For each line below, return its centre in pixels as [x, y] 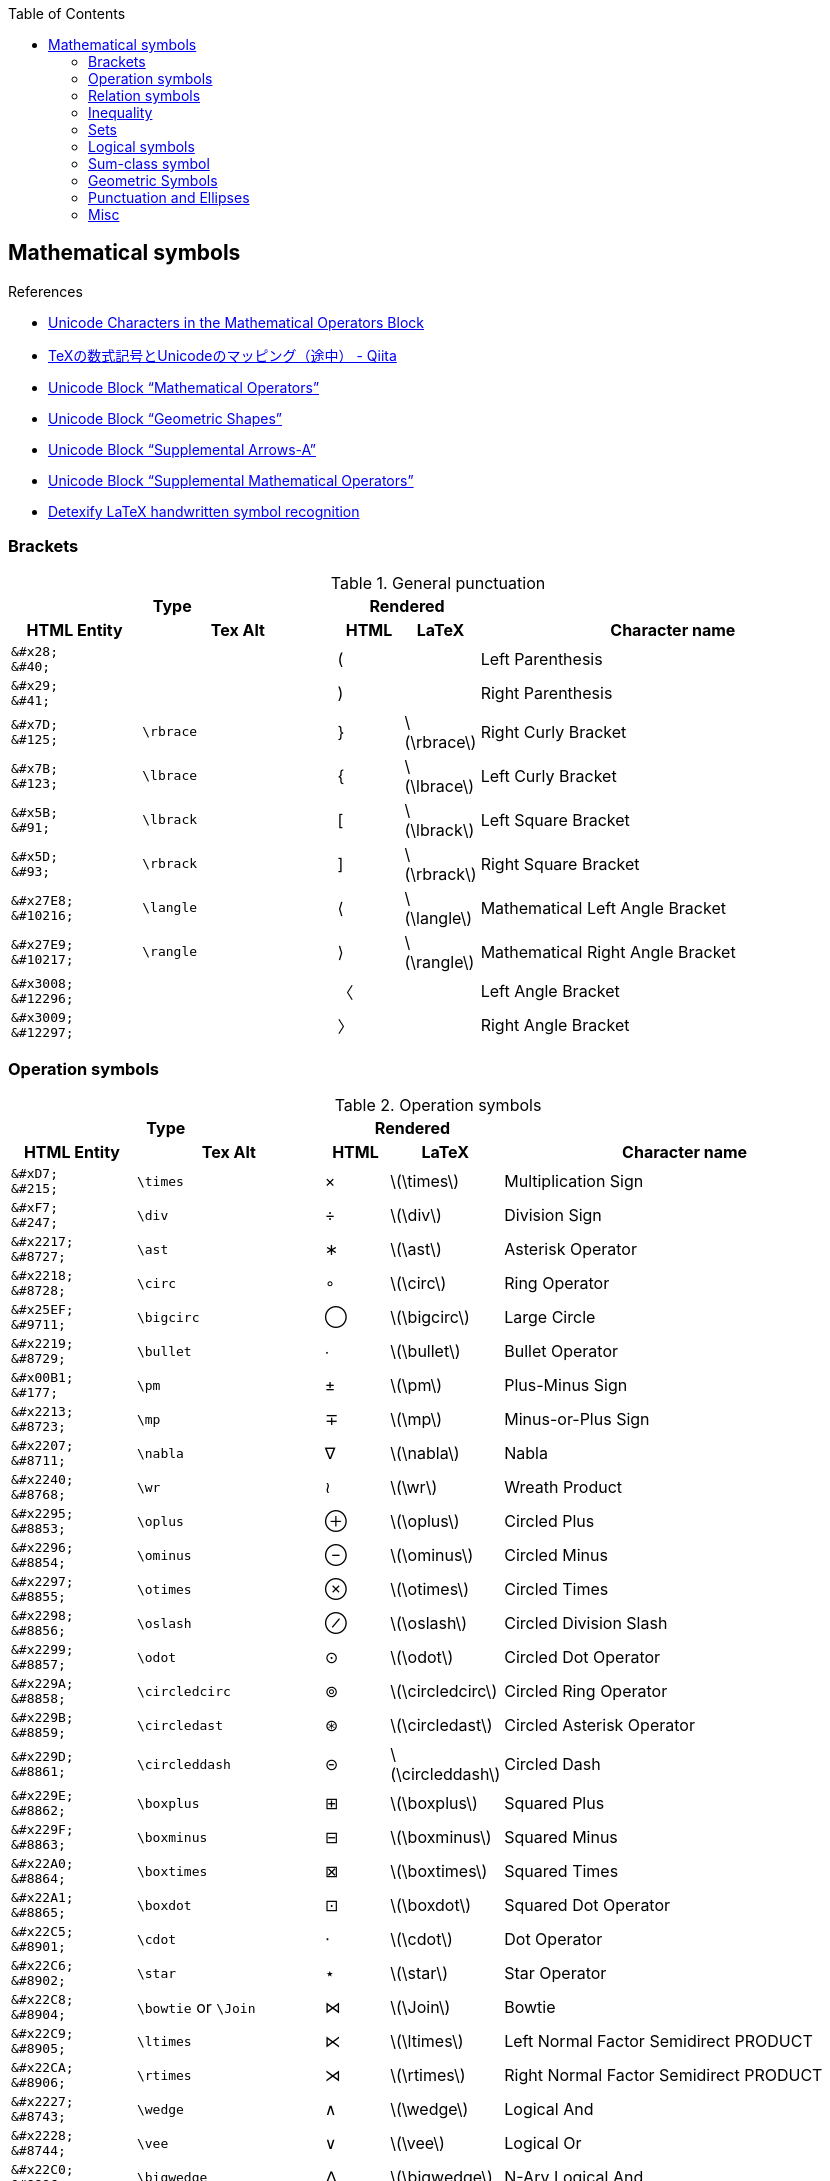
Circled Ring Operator [586, 1691]
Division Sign [553, 1215]
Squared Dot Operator [587, 1905]
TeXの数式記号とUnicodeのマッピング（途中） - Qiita [222, 355]
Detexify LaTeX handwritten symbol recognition [204, 511]
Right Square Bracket [560, 863]
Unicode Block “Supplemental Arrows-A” [182, 449]
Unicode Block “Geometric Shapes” [165, 418]
